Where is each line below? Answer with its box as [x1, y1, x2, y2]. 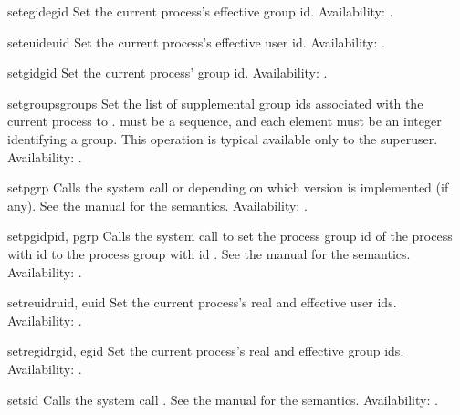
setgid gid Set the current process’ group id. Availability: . [7, 63, 328, 82]
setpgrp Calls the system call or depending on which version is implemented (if [7, 178, 449, 197]
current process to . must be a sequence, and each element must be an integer [7, 111, 442, 130]
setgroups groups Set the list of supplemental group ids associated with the [7, 93, 423, 112]
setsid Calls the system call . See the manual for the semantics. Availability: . [7, 389, 438, 409]
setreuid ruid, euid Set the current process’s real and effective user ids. [7, 293, 397, 312]
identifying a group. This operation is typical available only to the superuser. [7, 129, 438, 148]
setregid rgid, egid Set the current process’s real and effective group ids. [7, 341, 404, 360]
